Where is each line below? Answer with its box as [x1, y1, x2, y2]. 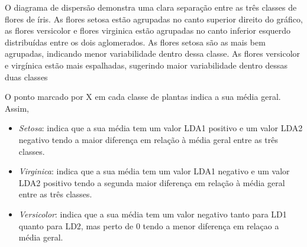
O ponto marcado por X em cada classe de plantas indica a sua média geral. [5, 90, 281, 103]
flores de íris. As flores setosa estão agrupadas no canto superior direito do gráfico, [5, 12, 303, 25]
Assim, [5, 102, 29, 114]
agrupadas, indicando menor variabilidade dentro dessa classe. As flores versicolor [5, 47, 300, 60]
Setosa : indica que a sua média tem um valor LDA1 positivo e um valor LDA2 [18, 122, 303, 134]
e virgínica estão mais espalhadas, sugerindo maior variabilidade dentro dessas [5, 58, 287, 71]
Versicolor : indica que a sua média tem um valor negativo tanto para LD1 [18, 207, 287, 220]
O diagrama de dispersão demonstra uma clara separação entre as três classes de [5, 1, 297, 13]
